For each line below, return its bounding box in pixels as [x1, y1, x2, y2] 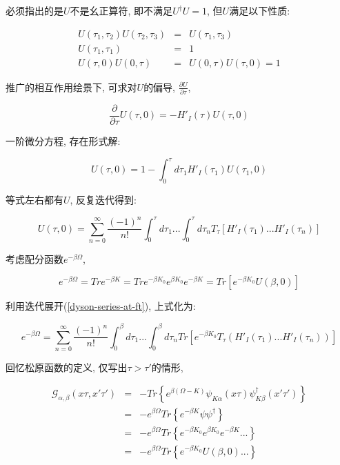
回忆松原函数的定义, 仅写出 [6, 359, 128, 374]
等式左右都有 [6, 192, 63, 206]
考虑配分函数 [6, 251, 63, 266]
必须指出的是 [6, 3, 63, 17]
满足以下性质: [229, 3, 290, 17]
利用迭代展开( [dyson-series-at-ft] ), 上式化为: [6, 299, 196, 313]
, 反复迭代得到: [70, 192, 137, 206]
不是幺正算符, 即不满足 [70, 3, 173, 17]
